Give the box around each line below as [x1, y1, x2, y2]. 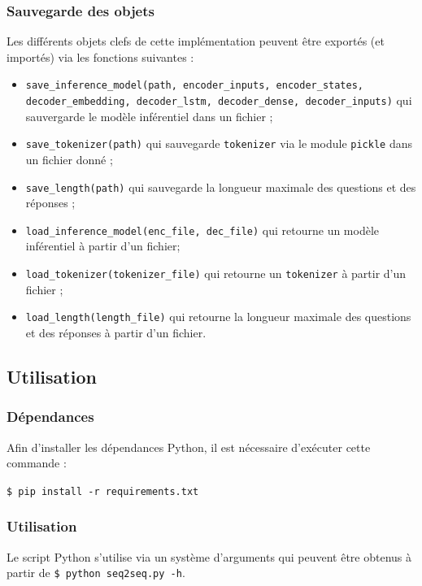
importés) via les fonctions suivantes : [7, 48, 194, 65]
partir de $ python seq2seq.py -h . [7, 564, 185, 581]
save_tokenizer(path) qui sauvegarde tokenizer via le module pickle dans [25, 135, 412, 152]
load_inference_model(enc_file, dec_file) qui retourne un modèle [25, 221, 380, 238]
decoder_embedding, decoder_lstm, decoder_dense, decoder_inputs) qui [25, 92, 412, 109]
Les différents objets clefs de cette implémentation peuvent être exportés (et [7, 33, 385, 50]
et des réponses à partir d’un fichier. [25, 323, 207, 341]
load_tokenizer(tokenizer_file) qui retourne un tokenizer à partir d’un [25, 265, 407, 282]
